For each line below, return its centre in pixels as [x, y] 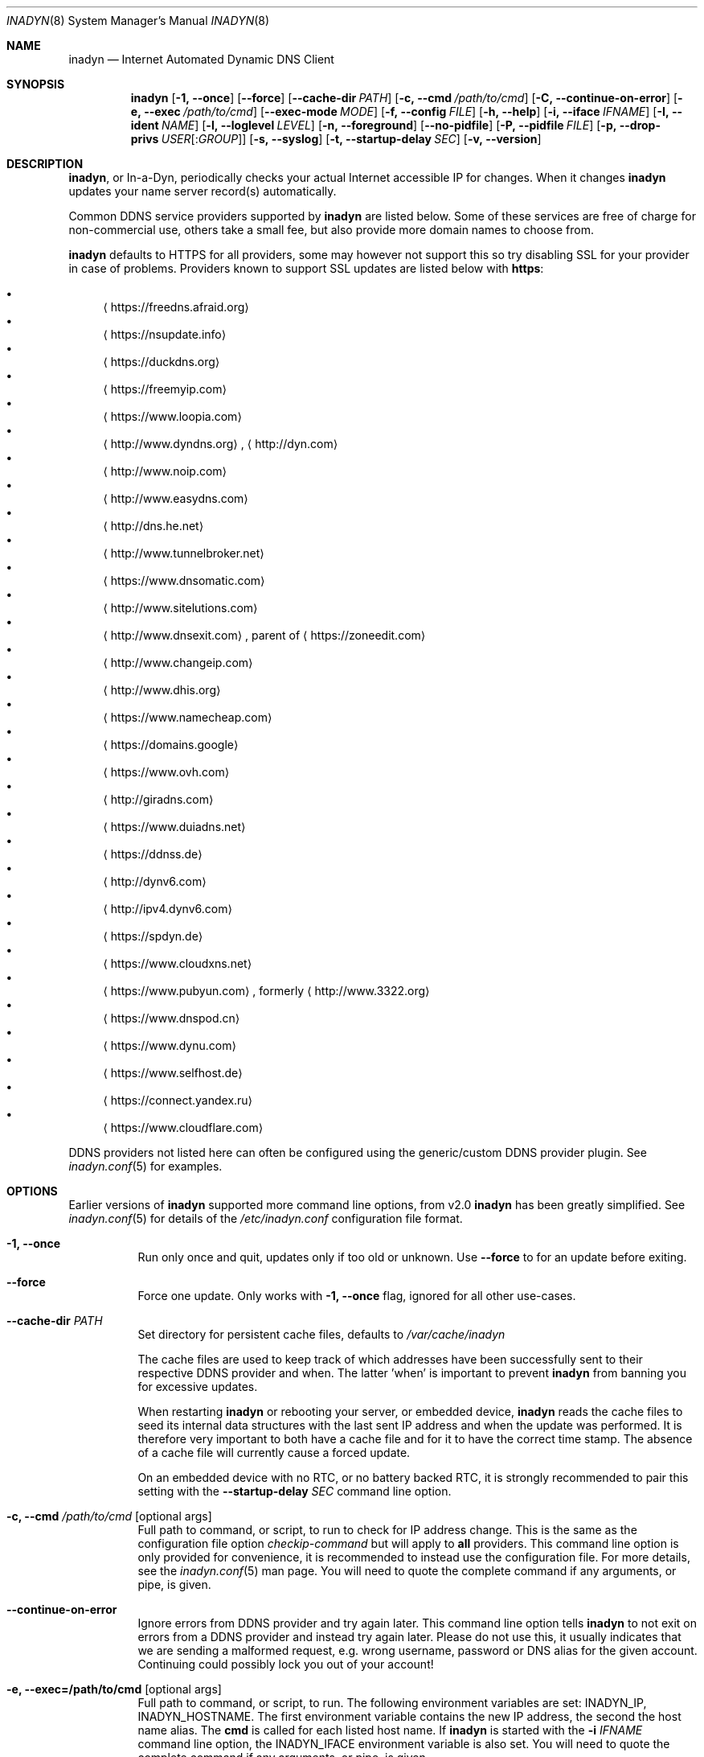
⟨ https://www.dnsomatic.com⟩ [184, 580]
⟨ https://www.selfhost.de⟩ [173, 1073]
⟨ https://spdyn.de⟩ [153, 936]
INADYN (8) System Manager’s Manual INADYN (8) [138, 21]
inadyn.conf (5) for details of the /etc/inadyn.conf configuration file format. [266, 1218]
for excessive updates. [198, 1387]
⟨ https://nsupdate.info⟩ [165, 334]
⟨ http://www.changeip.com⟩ [178, 662]
